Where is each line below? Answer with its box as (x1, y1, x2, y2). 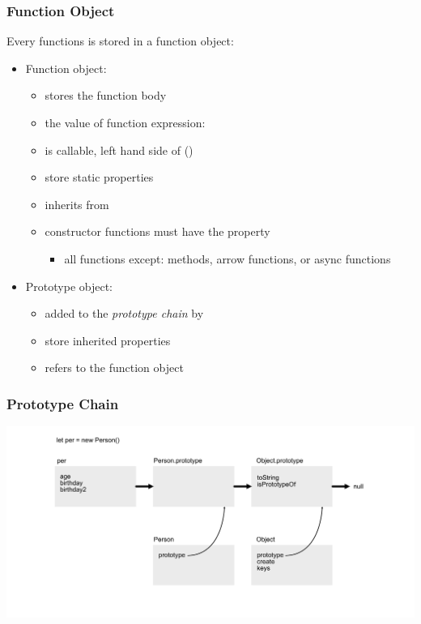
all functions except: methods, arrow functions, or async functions (64, 250, 391, 267)
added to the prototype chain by (45, 305, 204, 322)
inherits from (45, 195, 109, 212)
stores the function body (45, 87, 167, 104)
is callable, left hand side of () (45, 141, 193, 158)
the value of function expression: (45, 114, 206, 130)
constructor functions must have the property (45, 223, 270, 240)
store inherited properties (45, 331, 171, 348)
